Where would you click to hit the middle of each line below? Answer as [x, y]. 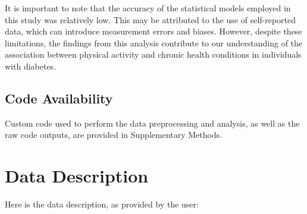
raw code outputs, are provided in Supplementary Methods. [114, 135]
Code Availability [59, 98]
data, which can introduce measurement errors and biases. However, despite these [153, 31]
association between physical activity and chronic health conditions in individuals [153, 54]
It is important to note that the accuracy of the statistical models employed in [148, 8]
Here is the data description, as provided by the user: [102, 204]
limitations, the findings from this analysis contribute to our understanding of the [154, 43]
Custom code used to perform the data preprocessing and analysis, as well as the [152, 123]
